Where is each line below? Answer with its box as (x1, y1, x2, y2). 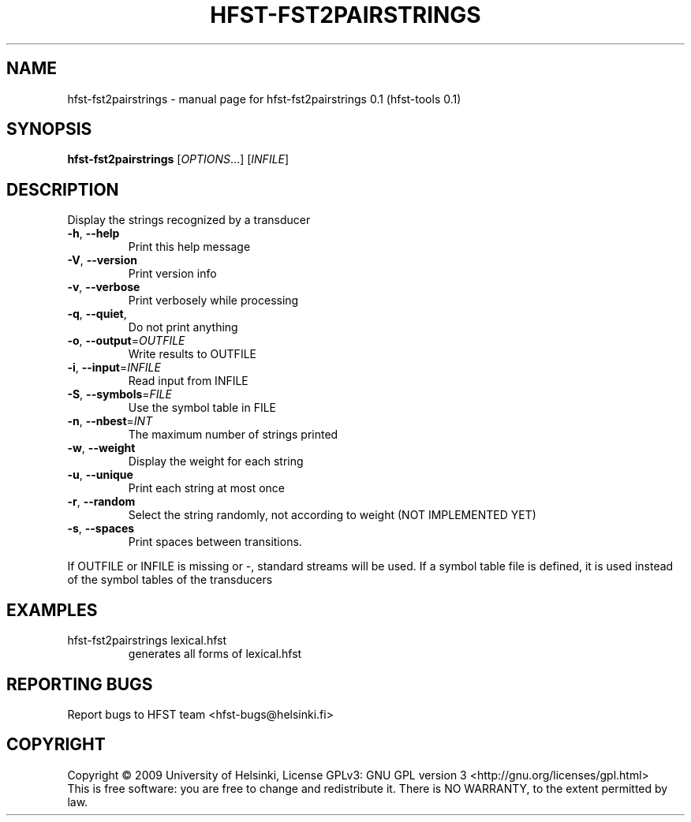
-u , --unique (67, 468, 133, 482)
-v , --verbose (67, 280, 140, 294)
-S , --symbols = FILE (67, 387, 172, 402)
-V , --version (67, 253, 137, 267)
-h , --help (67, 226, 120, 241)
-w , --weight (67, 441, 136, 455)
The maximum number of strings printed (128, 428, 338, 442)
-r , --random (67, 495, 136, 509)
